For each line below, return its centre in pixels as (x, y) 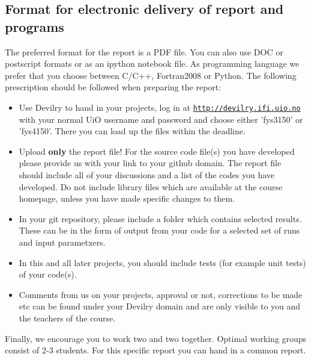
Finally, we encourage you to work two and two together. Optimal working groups (156, 338)
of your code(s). (48, 274)
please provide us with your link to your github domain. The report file (150, 163)
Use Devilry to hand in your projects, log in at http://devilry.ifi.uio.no (160, 107)
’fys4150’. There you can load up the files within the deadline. (132, 131)
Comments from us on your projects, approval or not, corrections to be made (161, 294)
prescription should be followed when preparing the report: (113, 87)
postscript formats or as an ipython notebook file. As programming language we (152, 64)
